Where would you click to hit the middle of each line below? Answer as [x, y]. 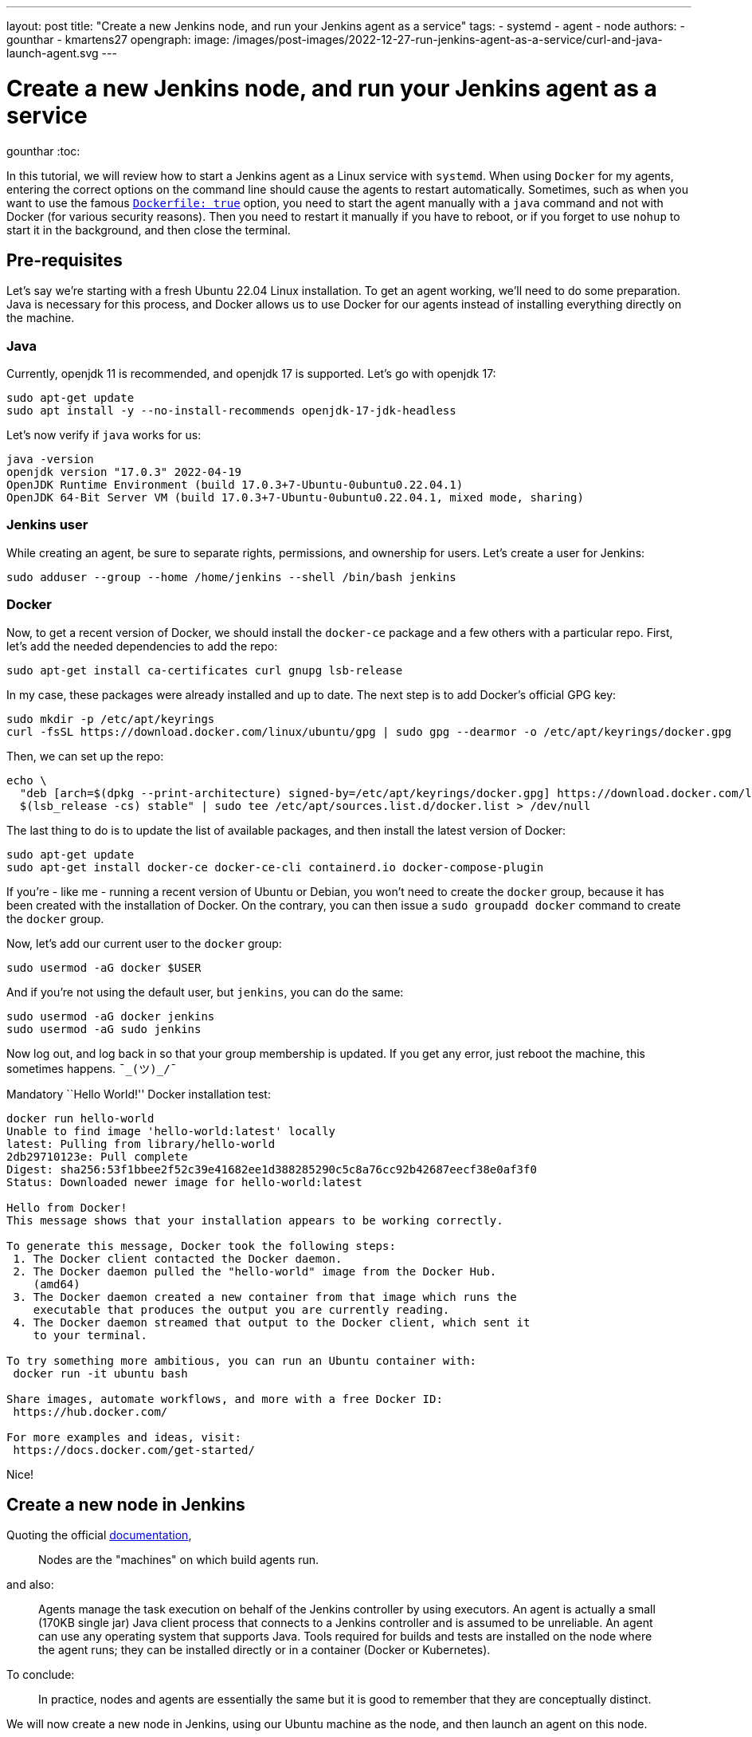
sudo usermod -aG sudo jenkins [104, 1029]
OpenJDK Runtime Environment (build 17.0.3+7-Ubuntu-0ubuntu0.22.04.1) [235, 485]
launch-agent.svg [53, 53]
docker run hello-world [80, 1118]
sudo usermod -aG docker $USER [104, 967]
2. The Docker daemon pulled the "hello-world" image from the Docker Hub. [255, 1271]
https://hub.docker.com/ [90, 1411]
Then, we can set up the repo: [85, 756]
